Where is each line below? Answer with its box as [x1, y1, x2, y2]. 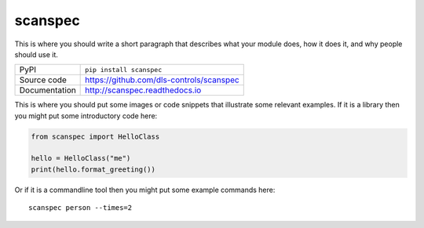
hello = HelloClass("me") [31, 154, 131, 163]
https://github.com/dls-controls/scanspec [85, 74, 239, 85]
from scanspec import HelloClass [31, 132, 160, 141]
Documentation [19, 85, 76, 96]
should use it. [14, 49, 59, 59]
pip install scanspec [85, 65, 163, 74]
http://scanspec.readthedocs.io [85, 85, 202, 96]
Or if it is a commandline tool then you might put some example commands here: [14, 185, 276, 194]
